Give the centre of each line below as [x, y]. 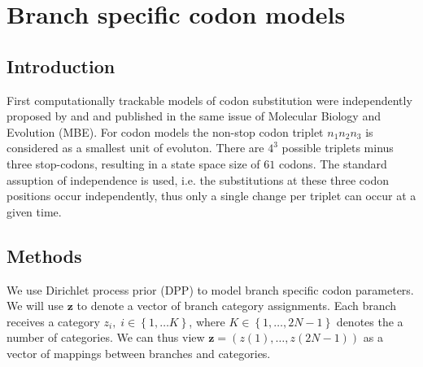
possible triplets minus [338, 148]
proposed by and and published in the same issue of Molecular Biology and [194, 116]
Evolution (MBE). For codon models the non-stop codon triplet [165, 131]
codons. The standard [333, 163]
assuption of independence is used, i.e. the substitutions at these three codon [198, 179]
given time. [34, 211]
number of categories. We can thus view [106, 337]
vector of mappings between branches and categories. [139, 353]
